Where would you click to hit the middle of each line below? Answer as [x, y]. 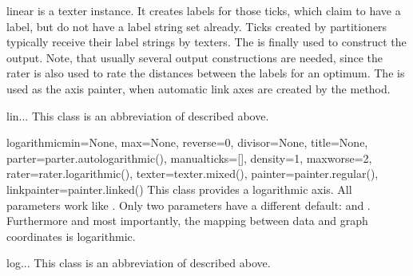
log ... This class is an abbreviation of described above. [139, 263]
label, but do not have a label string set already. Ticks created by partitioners [197, 26]
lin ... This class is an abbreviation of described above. [138, 115]
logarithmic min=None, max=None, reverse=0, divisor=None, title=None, [187, 142]
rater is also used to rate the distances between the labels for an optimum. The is [206, 73]
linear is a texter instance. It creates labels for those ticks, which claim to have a [204, 10]
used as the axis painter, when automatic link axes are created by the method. [199, 88]
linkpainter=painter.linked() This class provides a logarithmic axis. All [179, 189]
